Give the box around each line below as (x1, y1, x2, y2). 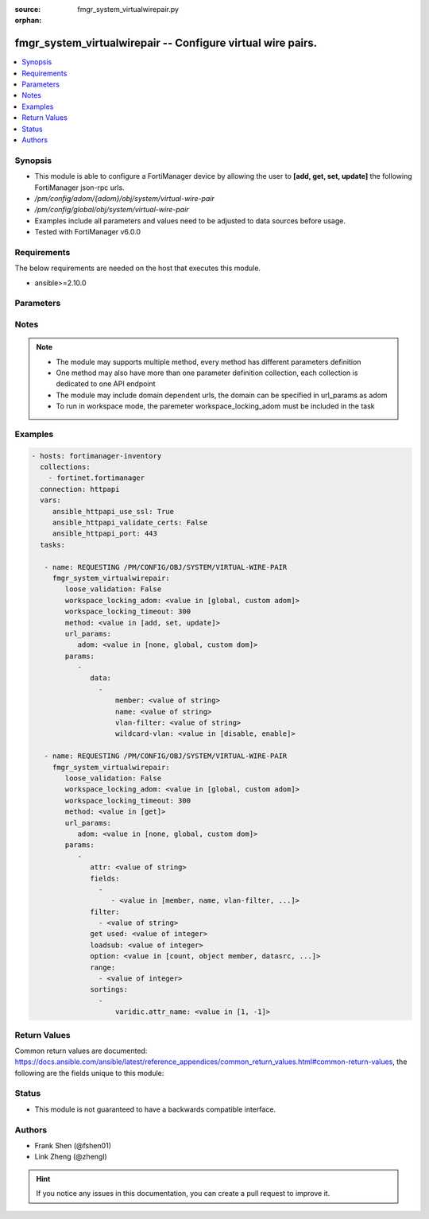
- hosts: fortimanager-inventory (31, 451, 162, 460)
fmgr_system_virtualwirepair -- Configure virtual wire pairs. (14, 37, 318, 50)
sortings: (90, 985, 129, 994)
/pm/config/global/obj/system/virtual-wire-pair (34, 205, 190, 215)
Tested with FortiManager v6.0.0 (34, 227, 141, 237)
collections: (40, 462, 91, 472)
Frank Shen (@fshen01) (34, 1141, 111, 1150)
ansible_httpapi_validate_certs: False (52, 518, 208, 528)
